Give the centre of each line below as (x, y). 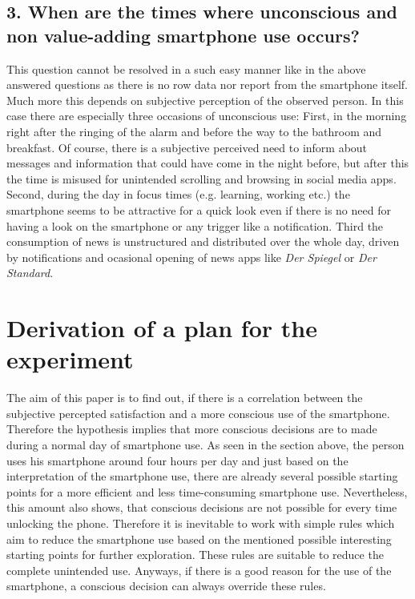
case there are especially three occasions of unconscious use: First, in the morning (207, 116)
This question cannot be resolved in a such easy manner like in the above (186, 68)
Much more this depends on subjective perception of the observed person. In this (205, 100)
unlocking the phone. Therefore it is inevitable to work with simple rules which (201, 523)
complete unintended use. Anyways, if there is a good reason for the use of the (199, 570)
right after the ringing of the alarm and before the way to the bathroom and (194, 131)
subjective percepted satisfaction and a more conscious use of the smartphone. (198, 413)
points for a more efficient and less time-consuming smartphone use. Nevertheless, (207, 491)
